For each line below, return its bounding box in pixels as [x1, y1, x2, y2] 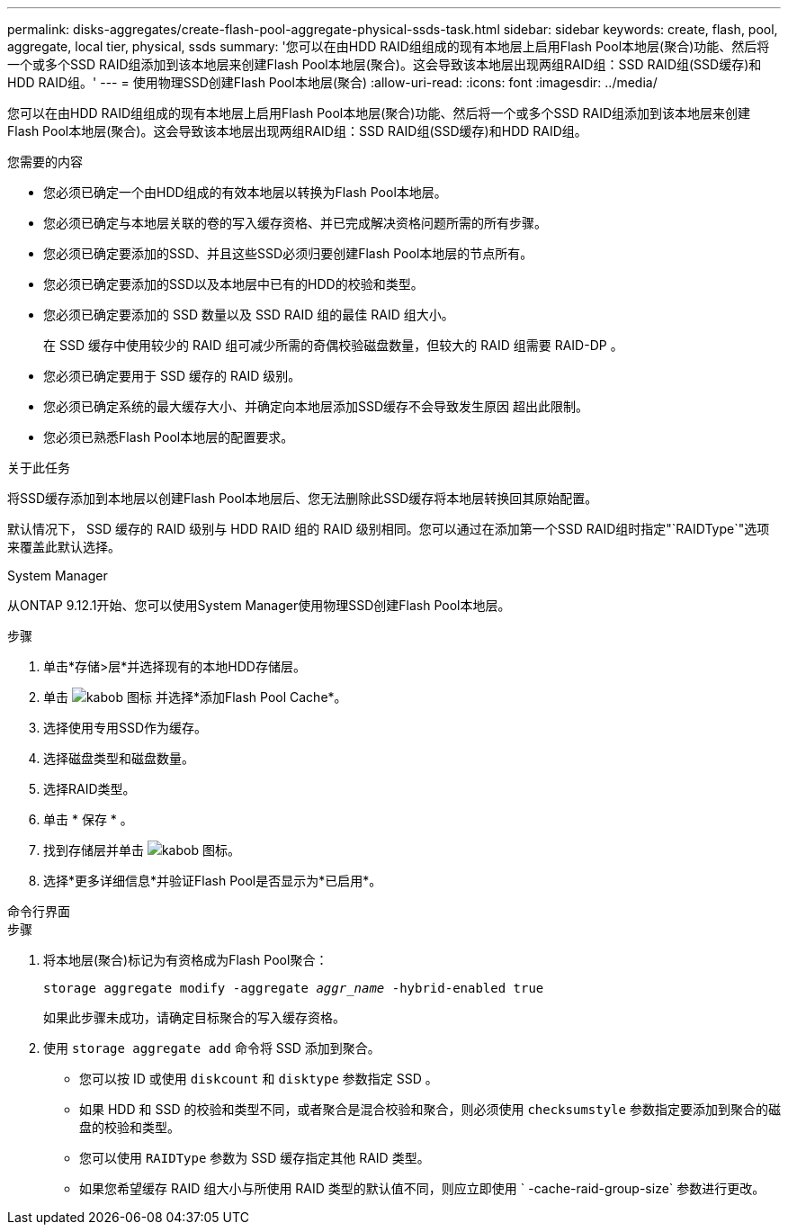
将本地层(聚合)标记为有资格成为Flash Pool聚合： [43, 952, 328, 967]
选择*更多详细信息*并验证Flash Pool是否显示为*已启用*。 [43, 873, 382, 888]
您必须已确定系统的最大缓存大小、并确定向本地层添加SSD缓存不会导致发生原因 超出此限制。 [43, 399, 589, 414]
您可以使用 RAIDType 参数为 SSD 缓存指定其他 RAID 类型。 [79, 1150, 430, 1165]
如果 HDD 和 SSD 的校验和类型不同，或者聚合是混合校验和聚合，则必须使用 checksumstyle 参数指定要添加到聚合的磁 [79, 1102, 781, 1117]
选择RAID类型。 [43, 781, 136, 796]
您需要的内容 [7, 154, 83, 169]
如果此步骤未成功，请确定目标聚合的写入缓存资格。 [43, 1010, 345, 1025]
